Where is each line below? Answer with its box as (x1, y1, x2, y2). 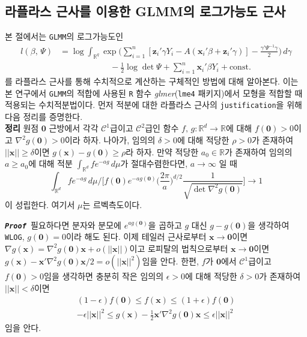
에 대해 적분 (28, 157, 73, 170)
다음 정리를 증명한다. (5, 110, 83, 122)
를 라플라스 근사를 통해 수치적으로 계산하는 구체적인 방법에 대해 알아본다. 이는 (5, 74, 299, 87)
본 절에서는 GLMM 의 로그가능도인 (5, 30, 124, 43)
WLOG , (5, 230, 25, 243)
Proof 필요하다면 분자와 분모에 (5, 218, 121, 231)
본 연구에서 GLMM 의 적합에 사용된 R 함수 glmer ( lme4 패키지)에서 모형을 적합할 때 (5, 86, 303, 99)
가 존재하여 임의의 (225, 145, 293, 158)
